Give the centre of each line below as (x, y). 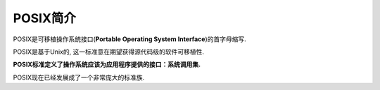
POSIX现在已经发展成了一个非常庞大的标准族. (78, 77)
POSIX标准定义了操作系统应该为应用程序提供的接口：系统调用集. (107, 65)
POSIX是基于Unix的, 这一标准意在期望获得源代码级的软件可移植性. (108, 52)
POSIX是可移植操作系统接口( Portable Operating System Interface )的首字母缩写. (129, 39)
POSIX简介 (45, 18)
